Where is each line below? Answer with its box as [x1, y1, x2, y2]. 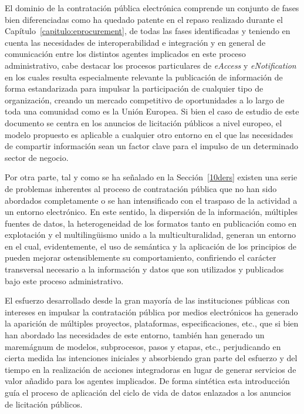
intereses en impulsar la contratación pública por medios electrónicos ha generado [5, 305, 298, 318]
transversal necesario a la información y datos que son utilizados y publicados [5, 263, 284, 275]
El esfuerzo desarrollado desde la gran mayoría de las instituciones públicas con [5, 294, 290, 307]
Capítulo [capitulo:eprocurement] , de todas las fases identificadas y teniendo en [5, 25, 291, 37]
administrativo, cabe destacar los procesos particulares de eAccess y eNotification [5, 59, 296, 71]
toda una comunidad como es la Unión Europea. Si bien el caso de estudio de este [5, 105, 299, 117]
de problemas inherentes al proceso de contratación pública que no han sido [5, 182, 277, 194]
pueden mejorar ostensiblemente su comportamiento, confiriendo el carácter [5, 251, 276, 264]
